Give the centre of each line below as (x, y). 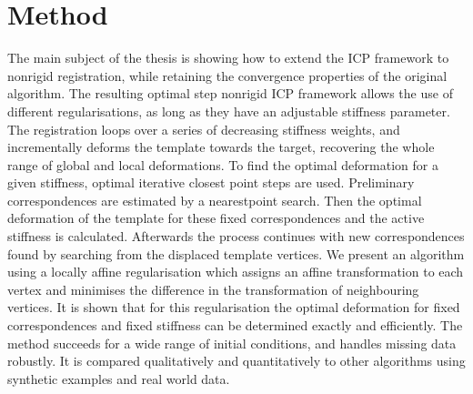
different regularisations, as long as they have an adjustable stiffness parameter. (229, 111)
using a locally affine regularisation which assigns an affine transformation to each (236, 272)
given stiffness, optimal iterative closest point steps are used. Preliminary (211, 182)
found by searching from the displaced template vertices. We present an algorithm (236, 253)
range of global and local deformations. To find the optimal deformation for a (223, 164)
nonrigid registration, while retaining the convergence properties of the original (227, 75)
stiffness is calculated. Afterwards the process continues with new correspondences (236, 236)
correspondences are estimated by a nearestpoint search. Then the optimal (215, 200)
